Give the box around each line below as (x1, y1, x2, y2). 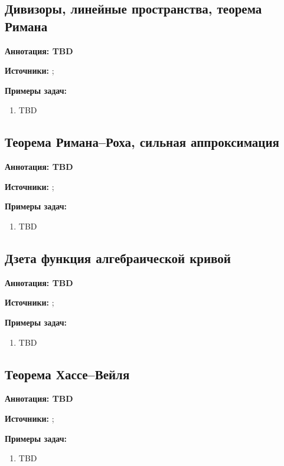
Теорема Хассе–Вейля (5, 365, 130, 383)
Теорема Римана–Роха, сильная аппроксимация (5, 133, 279, 151)
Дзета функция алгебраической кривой (5, 248, 231, 267)
